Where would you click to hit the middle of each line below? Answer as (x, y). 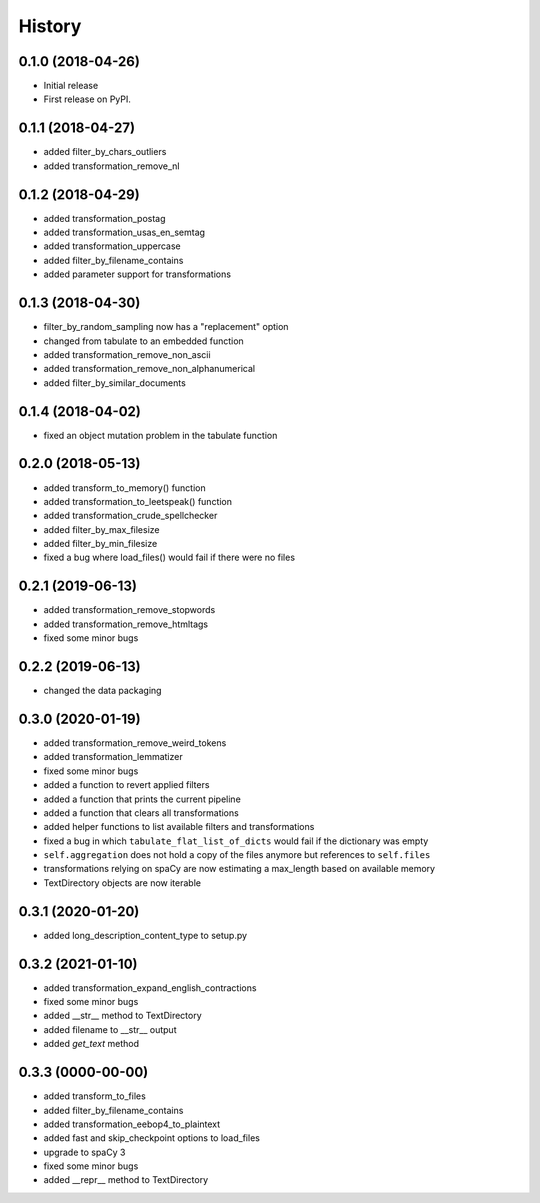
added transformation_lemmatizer (113, 757)
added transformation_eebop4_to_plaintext (132, 1124)
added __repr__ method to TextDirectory (126, 1180)
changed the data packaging (102, 691)
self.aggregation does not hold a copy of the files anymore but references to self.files (237, 855)
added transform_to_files (95, 1096)
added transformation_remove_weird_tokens (135, 742)
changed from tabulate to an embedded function (143, 341)
